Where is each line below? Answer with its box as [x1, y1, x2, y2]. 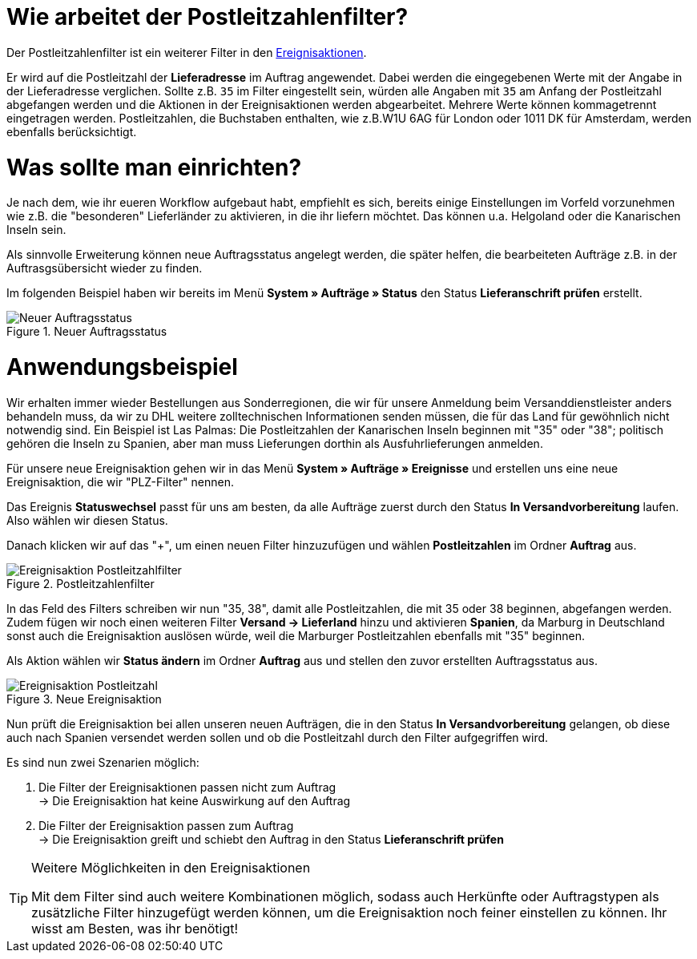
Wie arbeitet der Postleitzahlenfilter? [6, 3, 409, 30]
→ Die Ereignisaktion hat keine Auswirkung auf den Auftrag [38, 793, 351, 808]
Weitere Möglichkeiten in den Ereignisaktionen [31, 859, 311, 876]
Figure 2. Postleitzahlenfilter [6, 576, 155, 590]
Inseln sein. [6, 223, 66, 237]
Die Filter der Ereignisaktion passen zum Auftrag [38, 818, 294, 832]
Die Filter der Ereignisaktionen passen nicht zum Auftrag [38, 780, 336, 794]
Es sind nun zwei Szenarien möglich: [6, 755, 199, 769]
